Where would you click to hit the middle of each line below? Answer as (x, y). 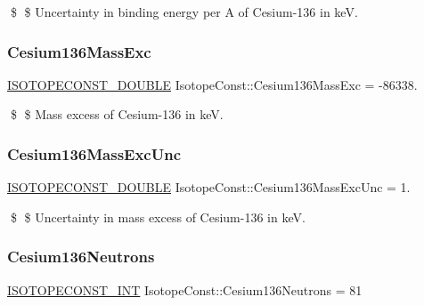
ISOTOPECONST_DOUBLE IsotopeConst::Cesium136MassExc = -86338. (212, 84)
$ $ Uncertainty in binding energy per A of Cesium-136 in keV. (184, 12)
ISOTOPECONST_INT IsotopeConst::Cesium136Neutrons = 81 (185, 289)
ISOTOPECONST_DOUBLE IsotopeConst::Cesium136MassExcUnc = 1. (209, 187)
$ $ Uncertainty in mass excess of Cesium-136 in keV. (158, 217)
